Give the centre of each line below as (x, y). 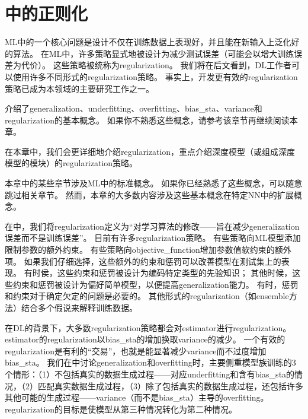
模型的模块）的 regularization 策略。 (71, 163)
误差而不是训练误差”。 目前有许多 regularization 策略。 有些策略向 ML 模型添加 (153, 238)
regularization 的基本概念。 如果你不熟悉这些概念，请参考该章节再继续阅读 (147, 120)
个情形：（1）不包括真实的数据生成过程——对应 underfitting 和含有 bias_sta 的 (150, 374)
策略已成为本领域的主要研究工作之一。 (79, 88)
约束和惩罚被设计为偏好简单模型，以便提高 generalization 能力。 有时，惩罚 (155, 284)
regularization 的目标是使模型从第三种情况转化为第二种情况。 (121, 409)
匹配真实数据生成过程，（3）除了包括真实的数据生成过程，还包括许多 (170, 385)
